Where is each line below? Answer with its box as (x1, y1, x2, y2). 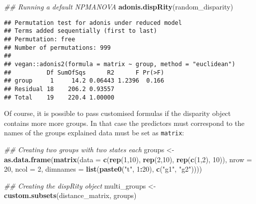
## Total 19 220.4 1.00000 (4, 94, 114, 101)
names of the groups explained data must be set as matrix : (4, 127, 184, 138)
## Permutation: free (4, 35, 76, 43)
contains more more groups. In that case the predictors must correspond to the (4, 117, 245, 128)
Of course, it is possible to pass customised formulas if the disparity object (4, 108, 231, 118)
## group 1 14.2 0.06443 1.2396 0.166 (4, 77, 165, 85)
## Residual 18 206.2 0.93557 (4, 85, 114, 93)
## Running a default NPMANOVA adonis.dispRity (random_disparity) (4, 1, 233, 11)
